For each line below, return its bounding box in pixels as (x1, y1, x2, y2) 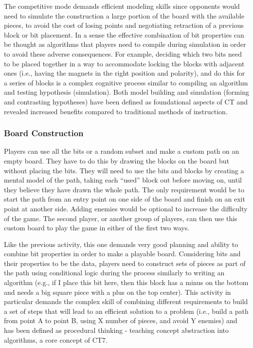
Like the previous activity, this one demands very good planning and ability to (4, 239, 238, 249)
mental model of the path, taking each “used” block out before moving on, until (4, 175, 242, 185)
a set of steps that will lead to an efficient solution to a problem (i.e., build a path (4, 306, 249, 316)
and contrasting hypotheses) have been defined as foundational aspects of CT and (4, 96, 248, 106)
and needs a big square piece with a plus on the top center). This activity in (4, 287, 231, 297)
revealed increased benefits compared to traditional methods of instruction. (4, 106, 228, 116)
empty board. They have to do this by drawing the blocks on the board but (4, 155, 230, 165)
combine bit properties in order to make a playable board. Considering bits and (4, 248, 241, 259)
